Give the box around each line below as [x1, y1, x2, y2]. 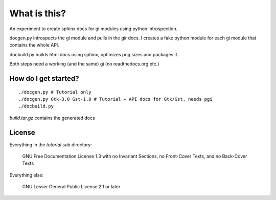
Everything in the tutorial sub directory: [9, 141, 92, 148]
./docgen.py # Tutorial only [18, 89, 91, 95]
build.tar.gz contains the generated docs [9, 115, 95, 121]
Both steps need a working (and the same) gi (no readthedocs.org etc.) [9, 61, 159, 67]
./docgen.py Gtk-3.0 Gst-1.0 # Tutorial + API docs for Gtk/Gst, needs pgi [18, 96, 213, 102]
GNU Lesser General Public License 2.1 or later [22, 184, 121, 190]
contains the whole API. [9, 42, 60, 48]
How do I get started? [9, 74, 79, 83]
